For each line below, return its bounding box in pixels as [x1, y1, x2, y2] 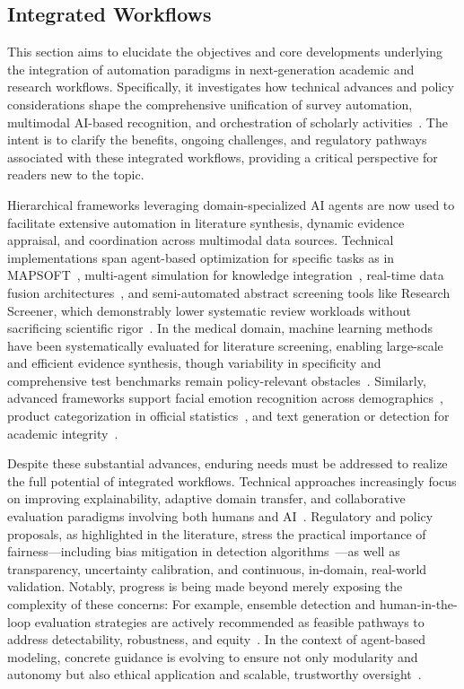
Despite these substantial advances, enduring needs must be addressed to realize [7, 454, 448, 473]
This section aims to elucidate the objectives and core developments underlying [7, 42, 442, 61]
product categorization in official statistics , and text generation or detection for [7, 406, 450, 425]
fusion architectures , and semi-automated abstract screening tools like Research [7, 283, 451, 301]
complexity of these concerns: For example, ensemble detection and [7, 595, 376, 614]
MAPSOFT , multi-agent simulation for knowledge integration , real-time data [7, 266, 444, 284]
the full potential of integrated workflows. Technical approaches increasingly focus [7, 471, 457, 490]
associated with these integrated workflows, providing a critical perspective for [7, 147, 438, 166]
